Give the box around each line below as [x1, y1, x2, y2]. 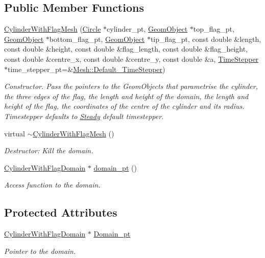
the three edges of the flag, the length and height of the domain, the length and [4, 90, 249, 101]
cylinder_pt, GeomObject [107, 24, 188, 34]
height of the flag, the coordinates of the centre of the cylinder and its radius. [4, 101, 245, 111]
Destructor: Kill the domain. [4, 145, 93, 156]
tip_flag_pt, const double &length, [150, 33, 261, 44]
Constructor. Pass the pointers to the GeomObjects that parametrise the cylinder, [4, 81, 258, 91]
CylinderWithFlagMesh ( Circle [4, 24, 101, 34]
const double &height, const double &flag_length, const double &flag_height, [4, 43, 248, 54]
